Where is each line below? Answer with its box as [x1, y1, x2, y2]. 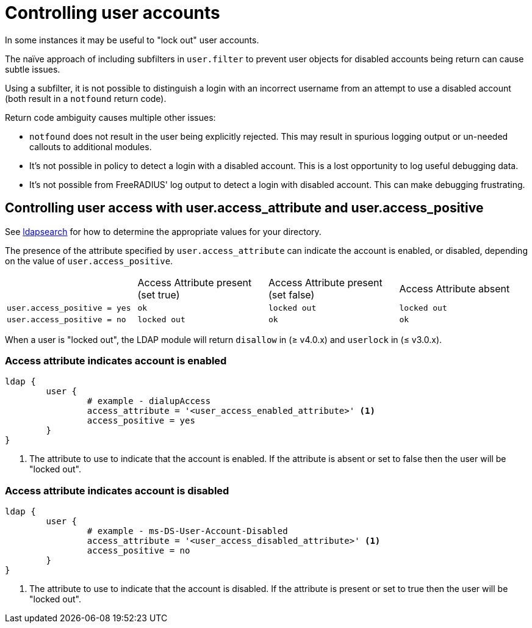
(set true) [137, 288, 180, 301]
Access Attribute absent [399, 282, 510, 295]
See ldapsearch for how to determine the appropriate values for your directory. [5, 226, 322, 237]
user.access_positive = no [7, 314, 126, 324]
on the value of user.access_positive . [5, 255, 173, 266]
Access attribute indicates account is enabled [5, 354, 227, 367]
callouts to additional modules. [29, 141, 152, 152]
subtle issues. [5, 63, 60, 74]
